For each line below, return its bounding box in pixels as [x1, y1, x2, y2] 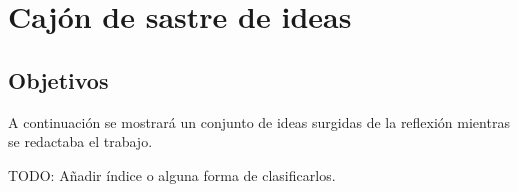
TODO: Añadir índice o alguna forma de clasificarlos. [8, 164, 336, 185]
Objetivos [8, 64, 109, 95]
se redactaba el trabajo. [8, 131, 153, 152]
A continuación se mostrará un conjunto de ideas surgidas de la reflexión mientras [8, 111, 510, 132]
